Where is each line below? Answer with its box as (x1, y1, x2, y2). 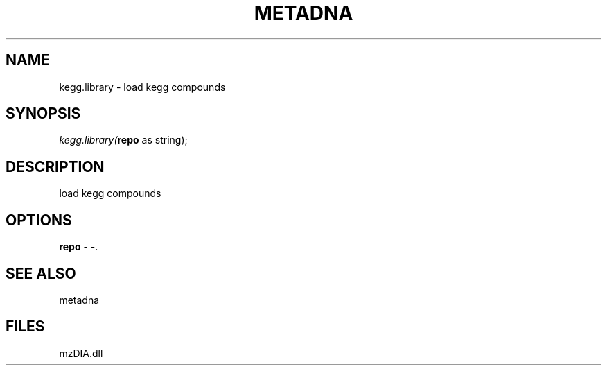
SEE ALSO (6, 264, 76, 282)
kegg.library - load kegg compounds (59, 80, 226, 93)
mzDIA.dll (59, 347, 103, 359)
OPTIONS (6, 211, 72, 229)
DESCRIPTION (6, 157, 105, 175)
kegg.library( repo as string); (59, 134, 188, 146)
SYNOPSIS (6, 105, 81, 123)
